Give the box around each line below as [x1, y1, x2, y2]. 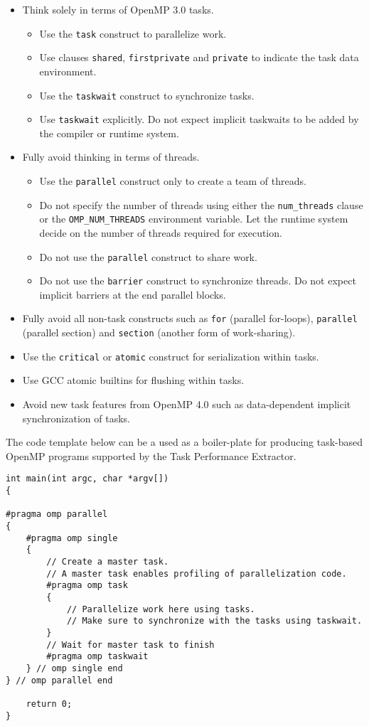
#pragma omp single [26, 533, 118, 543]
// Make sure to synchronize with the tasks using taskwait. [66, 616, 363, 626]
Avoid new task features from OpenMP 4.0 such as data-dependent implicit [22, 397, 351, 412]
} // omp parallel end [6, 675, 113, 685]
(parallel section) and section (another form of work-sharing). [22, 325, 296, 340]
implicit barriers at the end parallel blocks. [39, 287, 226, 301]
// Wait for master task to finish [46, 639, 215, 650]
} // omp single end [26, 663, 123, 673]
